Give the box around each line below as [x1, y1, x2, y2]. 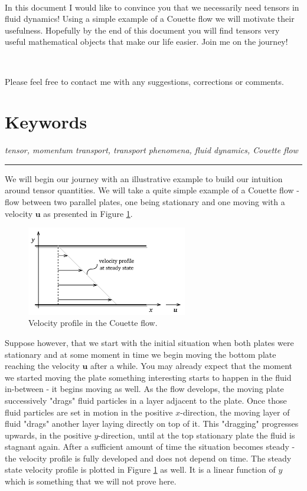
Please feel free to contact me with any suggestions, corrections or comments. [5, 75, 284, 87]
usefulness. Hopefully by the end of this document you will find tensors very [5, 24, 280, 36]
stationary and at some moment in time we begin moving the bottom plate [5, 348, 276, 360]
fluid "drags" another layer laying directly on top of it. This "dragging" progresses [5, 417, 299, 430]
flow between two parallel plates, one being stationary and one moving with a [5, 196, 285, 208]
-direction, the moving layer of [180, 406, 290, 418]
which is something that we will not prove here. [5, 475, 177, 487]
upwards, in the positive [5, 429, 92, 441]
